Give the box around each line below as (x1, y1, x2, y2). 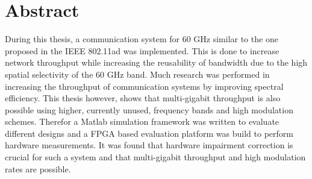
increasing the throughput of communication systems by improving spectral (5, 80, 284, 92)
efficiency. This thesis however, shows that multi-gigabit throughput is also (5, 92, 281, 104)
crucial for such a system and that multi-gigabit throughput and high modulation (5, 151, 306, 163)
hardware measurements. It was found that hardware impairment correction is (5, 139, 293, 151)
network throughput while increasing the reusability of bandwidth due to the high (5, 56, 308, 69)
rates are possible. (5, 162, 71, 175)
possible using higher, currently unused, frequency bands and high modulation (5, 103, 293, 116)
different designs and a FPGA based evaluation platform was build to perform (5, 127, 293, 139)
